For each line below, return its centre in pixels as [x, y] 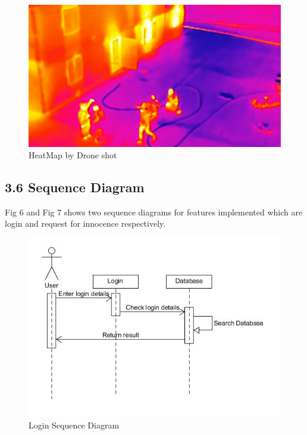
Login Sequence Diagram [74, 425]
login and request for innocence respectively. [85, 223]
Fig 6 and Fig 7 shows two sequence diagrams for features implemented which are [154, 212]
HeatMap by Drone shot [73, 155]
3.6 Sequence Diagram [75, 187]
